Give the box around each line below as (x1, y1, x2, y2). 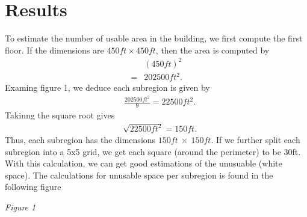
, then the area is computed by (155, 43, 270, 56)
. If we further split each (211, 133, 300, 146)
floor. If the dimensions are (5, 43, 104, 56)
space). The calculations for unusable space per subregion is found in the (5, 168, 273, 181)
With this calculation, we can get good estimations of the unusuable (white (5, 157, 282, 170)
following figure (5, 180, 61, 193)
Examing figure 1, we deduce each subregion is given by (5, 81, 210, 94)
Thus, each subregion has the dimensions (5, 133, 156, 146)
